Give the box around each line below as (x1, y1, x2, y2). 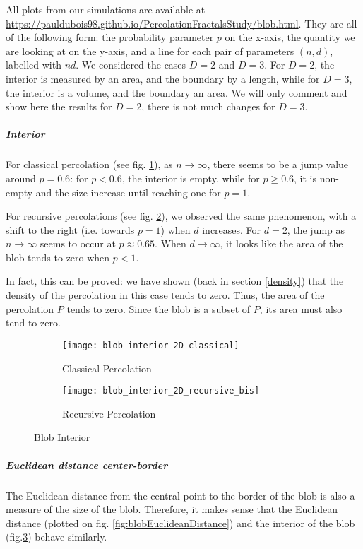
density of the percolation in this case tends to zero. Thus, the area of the (6, 288, 325, 302)
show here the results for (6, 99, 112, 114)
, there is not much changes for (141, 99, 275, 114)
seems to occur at (40, 236, 116, 251)
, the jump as (287, 222, 345, 237)
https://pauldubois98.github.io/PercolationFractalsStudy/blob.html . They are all (6, 16, 357, 30)
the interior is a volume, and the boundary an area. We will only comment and (6, 85, 347, 100)
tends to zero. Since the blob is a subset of (66, 301, 251, 316)
